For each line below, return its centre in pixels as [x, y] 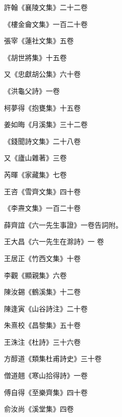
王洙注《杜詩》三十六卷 [42, 342]
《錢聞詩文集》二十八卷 [42, 141]
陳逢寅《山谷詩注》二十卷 [46, 308]
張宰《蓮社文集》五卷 [39, 41]
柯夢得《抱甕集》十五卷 [42, 107]
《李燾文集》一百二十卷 [42, 208]
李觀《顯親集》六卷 [35, 275]
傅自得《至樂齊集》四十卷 [46, 392]
